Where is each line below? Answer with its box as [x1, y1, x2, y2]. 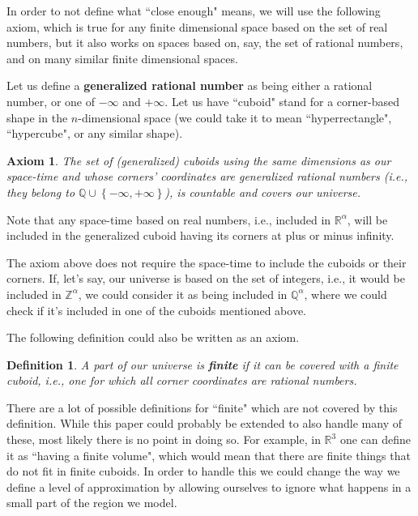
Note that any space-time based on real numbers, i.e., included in [6, 211, 331, 228]
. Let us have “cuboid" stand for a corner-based [164, 92, 400, 109]
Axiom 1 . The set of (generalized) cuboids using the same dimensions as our [6, 151, 391, 168]
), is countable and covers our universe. [164, 183, 361, 200]
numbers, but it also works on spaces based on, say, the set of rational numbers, [6, 34, 403, 51]
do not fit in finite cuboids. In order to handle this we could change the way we [6, 463, 400, 480]
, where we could [304, 285, 387, 302]
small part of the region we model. [6, 494, 177, 511]
